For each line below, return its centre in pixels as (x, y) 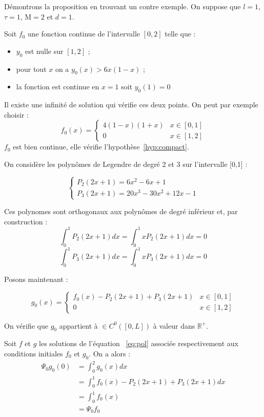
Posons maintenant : (36, 279)
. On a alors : (110, 354)
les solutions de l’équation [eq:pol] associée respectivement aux (139, 343)
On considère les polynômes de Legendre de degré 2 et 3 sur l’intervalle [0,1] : (126, 164)
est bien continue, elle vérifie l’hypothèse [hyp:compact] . (101, 147)
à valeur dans (174, 325)
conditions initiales (34, 354)
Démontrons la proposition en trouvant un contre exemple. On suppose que (123, 6)
